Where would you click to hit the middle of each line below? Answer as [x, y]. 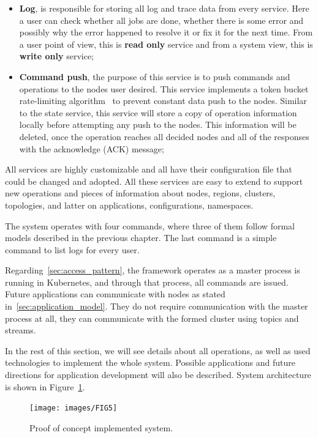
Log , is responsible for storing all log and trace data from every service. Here [164, 8]
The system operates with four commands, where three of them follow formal [150, 225]
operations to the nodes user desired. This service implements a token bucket [164, 88]
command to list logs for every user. [72, 249]
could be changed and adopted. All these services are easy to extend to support [154, 181]
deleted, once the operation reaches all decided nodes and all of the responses [164, 136]
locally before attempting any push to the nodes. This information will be [158, 124]
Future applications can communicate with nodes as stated [115, 294]
